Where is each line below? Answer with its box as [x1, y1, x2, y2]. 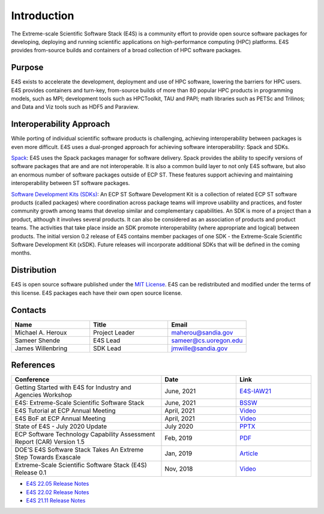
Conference [14, 375, 50, 384]
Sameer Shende [14, 336, 60, 345]
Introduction [11, 9, 74, 22]
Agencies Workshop [14, 391, 72, 399]
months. [11, 249, 32, 256]
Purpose [11, 62, 44, 73]
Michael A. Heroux [14, 328, 67, 336]
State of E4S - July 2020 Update [14, 422, 107, 431]
